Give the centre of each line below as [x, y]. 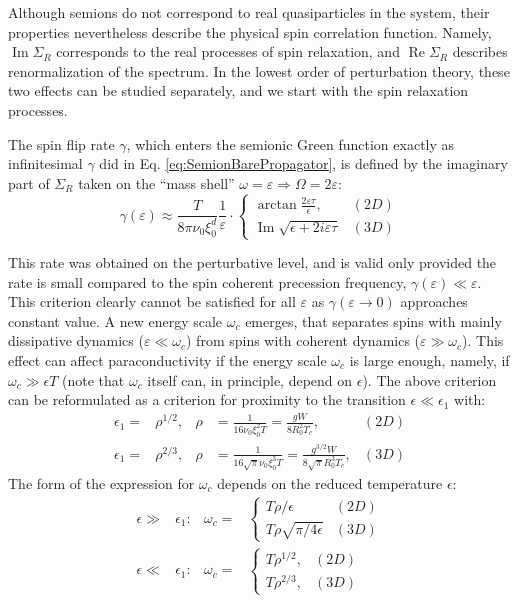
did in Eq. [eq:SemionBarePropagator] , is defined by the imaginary [303, 163]
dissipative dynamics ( [76, 340]
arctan [277, 205]
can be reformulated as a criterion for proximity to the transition [207, 399]
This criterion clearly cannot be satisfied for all [152, 301]
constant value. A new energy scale [115, 320]
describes [480, 51]
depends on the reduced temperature [330, 482]
